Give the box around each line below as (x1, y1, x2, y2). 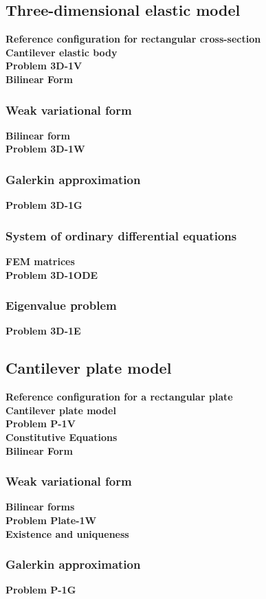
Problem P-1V (5, 416, 76, 431)
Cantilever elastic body (5, 45, 118, 59)
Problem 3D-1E (5, 324, 81, 338)
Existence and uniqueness (5, 526, 129, 541)
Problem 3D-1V (5, 58, 82, 73)
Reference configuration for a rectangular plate (5, 389, 233, 404)
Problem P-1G (5, 583, 76, 597)
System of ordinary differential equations (5, 227, 237, 244)
